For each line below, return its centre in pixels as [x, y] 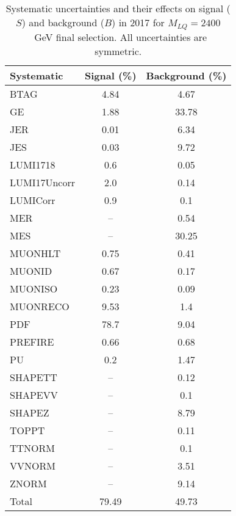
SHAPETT [34, 377]
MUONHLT [35, 253]
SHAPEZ [30, 412]
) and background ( [63, 22]
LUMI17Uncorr [42, 182]
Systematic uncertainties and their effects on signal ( [118, 8]
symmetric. [118, 51]
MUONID [31, 271]
